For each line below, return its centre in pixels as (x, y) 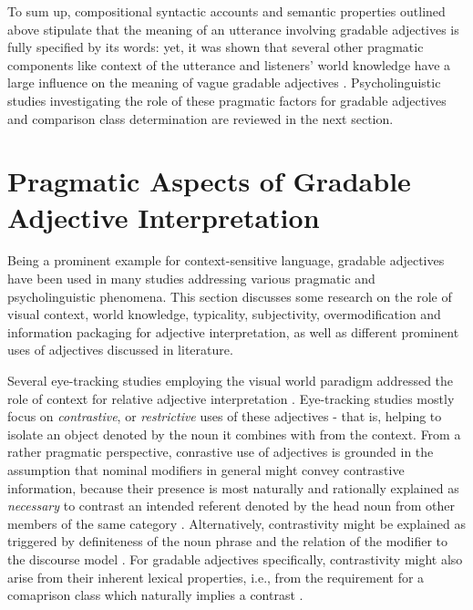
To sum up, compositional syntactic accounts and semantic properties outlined (226, 11)
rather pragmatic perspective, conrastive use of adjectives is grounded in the (221, 452)
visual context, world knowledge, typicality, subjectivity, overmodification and (224, 314)
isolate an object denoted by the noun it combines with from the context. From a (234, 434)
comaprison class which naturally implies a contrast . (155, 595)
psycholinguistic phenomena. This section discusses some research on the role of (230, 296)
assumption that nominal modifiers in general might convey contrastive (206, 470)
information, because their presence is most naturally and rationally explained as (233, 487)
